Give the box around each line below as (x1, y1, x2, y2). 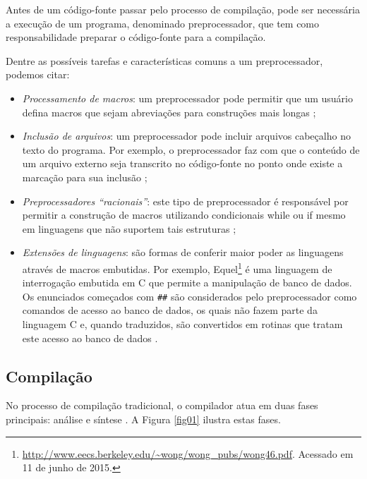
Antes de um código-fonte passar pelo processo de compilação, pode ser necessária (6, 2, 360, 16)
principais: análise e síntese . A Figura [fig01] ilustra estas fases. (6, 411, 281, 426)
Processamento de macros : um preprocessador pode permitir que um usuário (22, 90, 353, 105)
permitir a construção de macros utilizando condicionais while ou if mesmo (22, 207, 346, 222)
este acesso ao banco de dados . (22, 330, 158, 345)
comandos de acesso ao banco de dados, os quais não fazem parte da (22, 303, 318, 317)
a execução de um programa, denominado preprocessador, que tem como (6, 16, 320, 30)
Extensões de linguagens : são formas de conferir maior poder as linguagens (22, 245, 344, 260)
